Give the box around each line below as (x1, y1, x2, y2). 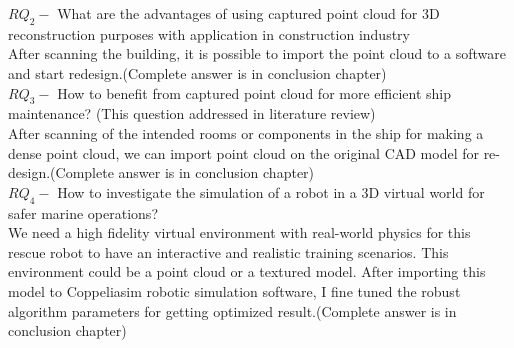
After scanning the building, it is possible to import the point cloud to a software (8, 43, 506, 64)
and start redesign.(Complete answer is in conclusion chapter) (8, 62, 387, 83)
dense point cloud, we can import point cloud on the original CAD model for (8, 142, 479, 163)
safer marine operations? (8, 202, 158, 223)
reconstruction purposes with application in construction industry (8, 23, 410, 44)
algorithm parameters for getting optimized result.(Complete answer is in (8, 300, 457, 321)
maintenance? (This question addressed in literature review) (8, 103, 376, 124)
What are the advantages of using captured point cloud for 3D (57, 3, 440, 23)
